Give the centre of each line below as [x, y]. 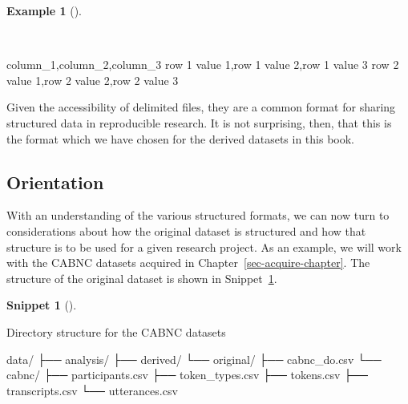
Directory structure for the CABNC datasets [116, 331]
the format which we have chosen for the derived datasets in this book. [181, 138]
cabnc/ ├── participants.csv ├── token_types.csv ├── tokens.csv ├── [187, 375]
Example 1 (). [44, 10]
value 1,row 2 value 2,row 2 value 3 [93, 80]
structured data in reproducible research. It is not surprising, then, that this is [199, 122]
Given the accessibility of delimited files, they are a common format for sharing [201, 107]
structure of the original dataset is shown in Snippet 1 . [142, 278]
